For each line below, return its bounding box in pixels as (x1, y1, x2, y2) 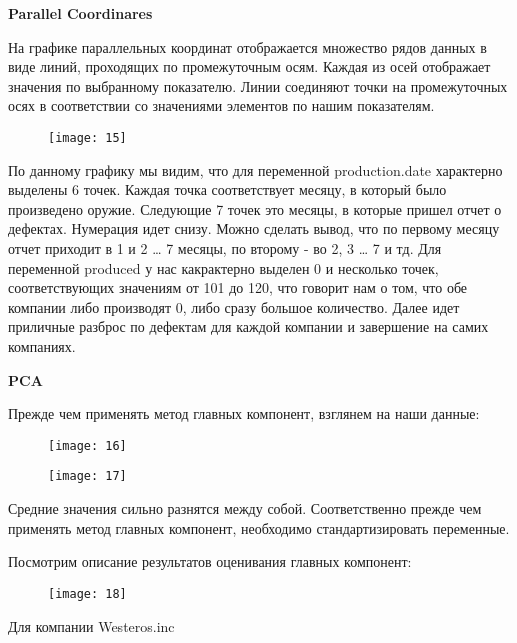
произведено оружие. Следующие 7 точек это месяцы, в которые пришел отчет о (8, 198, 502, 219)
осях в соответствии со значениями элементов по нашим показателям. (8, 95, 435, 116)
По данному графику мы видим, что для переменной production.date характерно (8, 159, 503, 180)
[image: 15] (48, 130, 127, 145)
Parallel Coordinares (8, 3, 153, 23)
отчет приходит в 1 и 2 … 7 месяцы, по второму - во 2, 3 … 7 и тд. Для (8, 238, 442, 258)
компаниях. (8, 335, 76, 356)
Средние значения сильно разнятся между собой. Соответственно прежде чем (8, 498, 482, 519)
